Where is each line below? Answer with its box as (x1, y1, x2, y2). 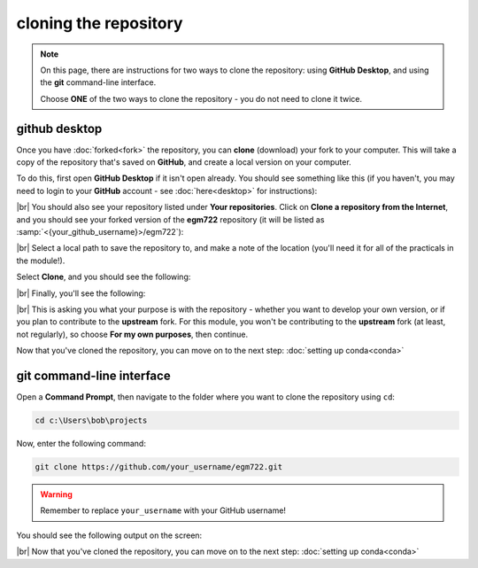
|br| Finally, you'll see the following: (16, 288, 146, 299)
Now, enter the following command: (16, 438, 146, 448)
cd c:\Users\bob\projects (35, 415, 148, 425)
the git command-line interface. (40, 77, 157, 88)
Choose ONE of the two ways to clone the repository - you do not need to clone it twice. (40, 93, 363, 104)
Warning (40, 488, 73, 500)
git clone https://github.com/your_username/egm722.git (35, 462, 283, 471)
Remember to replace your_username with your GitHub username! (40, 505, 287, 516)
